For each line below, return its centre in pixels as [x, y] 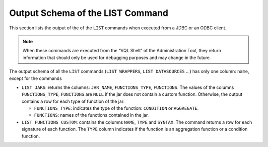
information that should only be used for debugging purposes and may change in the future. [117, 58]
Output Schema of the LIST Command [89, 13]
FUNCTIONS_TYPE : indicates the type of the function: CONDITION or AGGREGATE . [116, 108]
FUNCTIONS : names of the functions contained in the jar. [91, 115]
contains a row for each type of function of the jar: [73, 101]
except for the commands [35, 78]
